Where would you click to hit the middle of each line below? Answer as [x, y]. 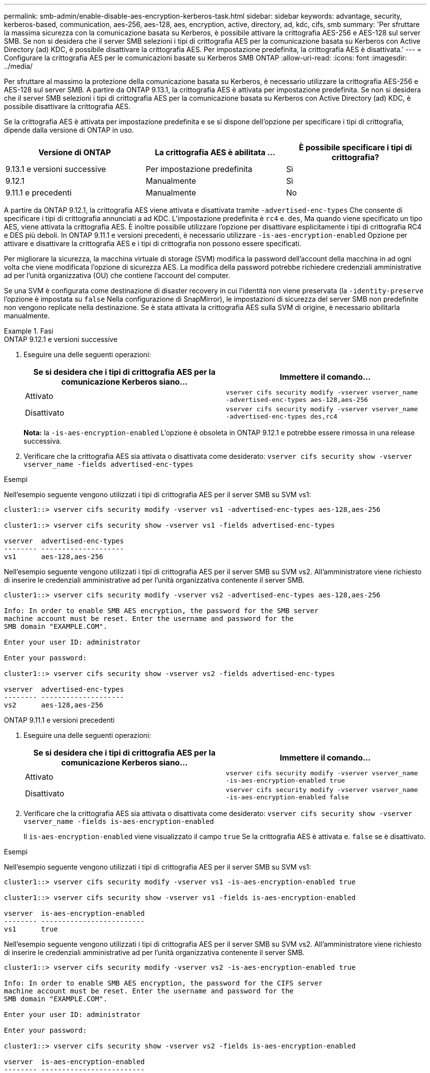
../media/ [18, 66]
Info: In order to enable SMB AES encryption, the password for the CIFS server [163, 983]
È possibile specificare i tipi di [355, 147]
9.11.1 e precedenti [39, 193]
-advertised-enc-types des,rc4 [282, 416]
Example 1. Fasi [29, 331]
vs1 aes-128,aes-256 [54, 557]
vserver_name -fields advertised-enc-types [108, 464]
